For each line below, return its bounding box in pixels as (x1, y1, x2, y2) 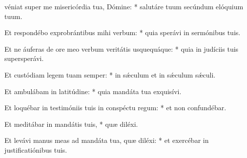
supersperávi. (4, 53, 44, 63)
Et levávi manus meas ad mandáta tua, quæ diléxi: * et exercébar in (4, 135, 209, 145)
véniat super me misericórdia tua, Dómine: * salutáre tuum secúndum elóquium (4, 1, 244, 11)
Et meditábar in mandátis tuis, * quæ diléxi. (4, 118, 138, 129)
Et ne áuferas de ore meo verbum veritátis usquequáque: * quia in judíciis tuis (4, 43, 239, 54)
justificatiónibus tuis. (4, 144, 67, 155)
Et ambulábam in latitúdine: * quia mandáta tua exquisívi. (4, 86, 182, 96)
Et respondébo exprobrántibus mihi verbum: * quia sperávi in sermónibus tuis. (4, 27, 241, 38)
